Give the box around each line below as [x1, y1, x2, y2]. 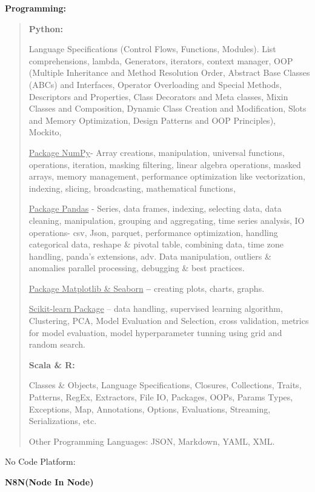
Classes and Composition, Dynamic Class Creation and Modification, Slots [28, 102, 307, 115]
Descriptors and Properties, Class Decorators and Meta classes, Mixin [28, 90, 288, 103]
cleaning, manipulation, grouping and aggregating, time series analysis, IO [28, 214, 305, 226]
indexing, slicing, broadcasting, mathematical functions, [28, 181, 236, 194]
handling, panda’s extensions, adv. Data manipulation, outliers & [28, 249, 271, 262]
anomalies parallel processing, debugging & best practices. [28, 261, 245, 274]
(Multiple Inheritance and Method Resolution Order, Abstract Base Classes [28, 66, 310, 79]
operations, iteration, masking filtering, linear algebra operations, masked [28, 158, 301, 170]
